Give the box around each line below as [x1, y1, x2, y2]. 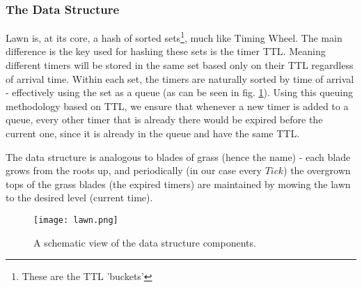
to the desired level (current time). [6, 190, 153, 205]
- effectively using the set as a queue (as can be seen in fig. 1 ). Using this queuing [6, 85, 354, 100]
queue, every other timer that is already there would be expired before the [6, 112, 323, 127]
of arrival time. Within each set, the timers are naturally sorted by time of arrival [6, 71, 354, 86]
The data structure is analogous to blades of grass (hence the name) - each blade [6, 149, 351, 164]
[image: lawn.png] [33, 215, 118, 225]
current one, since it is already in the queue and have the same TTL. [6, 126, 300, 141]
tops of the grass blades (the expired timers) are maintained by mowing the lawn [6, 176, 351, 191]
